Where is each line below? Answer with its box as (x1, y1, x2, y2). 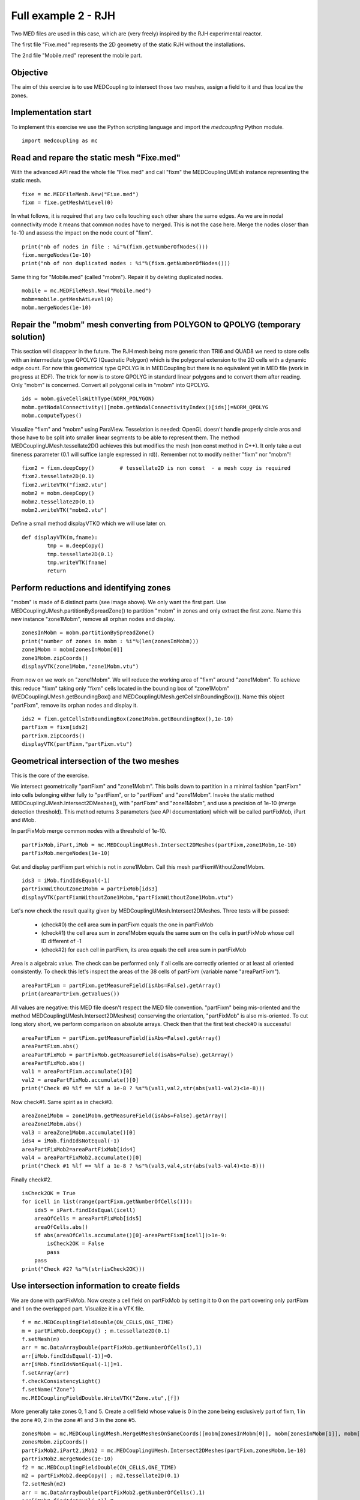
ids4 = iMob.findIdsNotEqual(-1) (22, 1138, 120, 1144)
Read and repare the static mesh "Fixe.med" (11, 152, 181, 163)
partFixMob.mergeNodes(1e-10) (22, 850, 111, 857)
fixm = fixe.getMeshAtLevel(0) (22, 199, 114, 206)
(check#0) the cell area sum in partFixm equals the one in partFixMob (41, 921, 214, 928)
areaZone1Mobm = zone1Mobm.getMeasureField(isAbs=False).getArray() (22, 1112, 227, 1119)
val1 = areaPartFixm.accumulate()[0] (22, 1068, 133, 1075)
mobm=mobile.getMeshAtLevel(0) (22, 296, 114, 302)
